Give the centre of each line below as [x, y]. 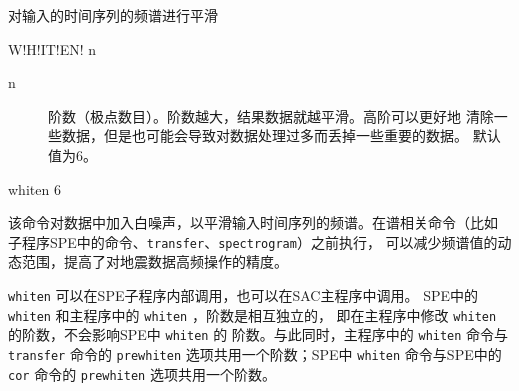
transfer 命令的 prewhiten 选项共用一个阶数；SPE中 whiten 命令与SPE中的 [255, 353]
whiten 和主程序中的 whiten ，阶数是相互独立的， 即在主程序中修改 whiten [252, 314]
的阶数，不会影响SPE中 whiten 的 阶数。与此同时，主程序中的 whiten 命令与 [258, 334]
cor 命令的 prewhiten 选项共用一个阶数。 [142, 373]
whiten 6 [34, 188]
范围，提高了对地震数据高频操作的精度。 [154, 261]
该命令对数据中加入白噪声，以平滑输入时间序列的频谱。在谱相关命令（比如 [253, 222]
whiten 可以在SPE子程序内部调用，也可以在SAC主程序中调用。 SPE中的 [243, 295]
